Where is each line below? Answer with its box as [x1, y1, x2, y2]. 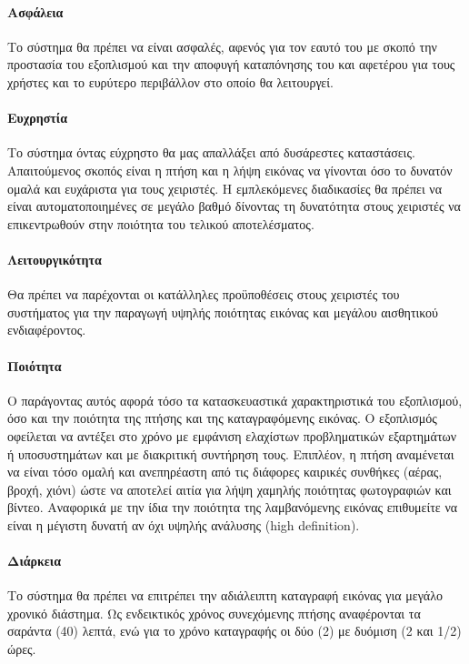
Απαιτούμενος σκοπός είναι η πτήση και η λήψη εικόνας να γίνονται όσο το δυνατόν [7, 160, 453, 179]
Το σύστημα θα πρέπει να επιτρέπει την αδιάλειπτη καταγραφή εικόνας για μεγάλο [7, 586, 443, 605]
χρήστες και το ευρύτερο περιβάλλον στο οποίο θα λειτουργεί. [7, 72, 334, 91]
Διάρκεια [7, 551, 61, 570]
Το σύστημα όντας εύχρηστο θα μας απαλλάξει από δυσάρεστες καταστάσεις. [7, 143, 415, 162]
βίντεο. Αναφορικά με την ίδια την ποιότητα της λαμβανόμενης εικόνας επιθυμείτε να [7, 498, 458, 517]
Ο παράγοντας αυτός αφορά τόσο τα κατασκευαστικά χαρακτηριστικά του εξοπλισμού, [7, 390, 463, 409]
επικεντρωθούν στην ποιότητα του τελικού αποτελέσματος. [7, 214, 314, 233]
